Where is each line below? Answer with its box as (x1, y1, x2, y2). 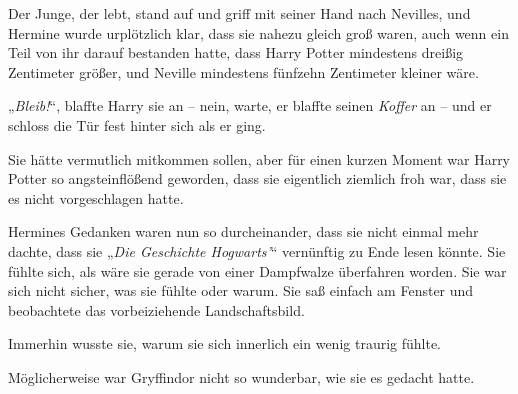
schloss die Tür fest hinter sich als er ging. (8, 114, 266, 135)
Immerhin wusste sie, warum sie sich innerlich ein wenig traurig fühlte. (8, 333, 442, 354)
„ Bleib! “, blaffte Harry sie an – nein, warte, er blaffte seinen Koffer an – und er (8, 95, 492, 116)
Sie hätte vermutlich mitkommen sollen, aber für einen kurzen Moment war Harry (8, 148, 511, 169)
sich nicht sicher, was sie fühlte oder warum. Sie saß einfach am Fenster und (8, 280, 474, 301)
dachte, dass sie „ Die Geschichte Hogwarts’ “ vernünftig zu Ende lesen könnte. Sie (8, 240, 506, 261)
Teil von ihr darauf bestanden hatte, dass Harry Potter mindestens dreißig (8, 42, 464, 63)
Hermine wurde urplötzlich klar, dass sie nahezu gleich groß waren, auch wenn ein (8, 22, 509, 43)
